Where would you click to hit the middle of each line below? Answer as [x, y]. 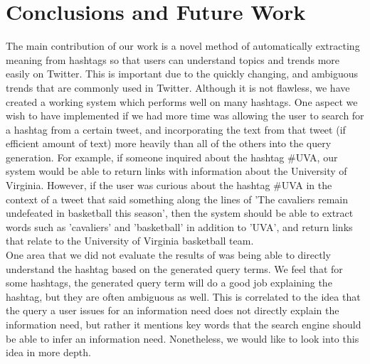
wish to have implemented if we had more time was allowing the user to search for [185, 116]
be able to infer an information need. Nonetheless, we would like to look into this [183, 338]
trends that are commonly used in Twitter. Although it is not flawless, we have [178, 87]
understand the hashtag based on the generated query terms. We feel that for [174, 268]
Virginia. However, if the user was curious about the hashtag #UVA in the [169, 185]
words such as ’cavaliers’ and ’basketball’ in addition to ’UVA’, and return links [179, 226]
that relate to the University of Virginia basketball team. [130, 241]
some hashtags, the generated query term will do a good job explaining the [169, 283]
